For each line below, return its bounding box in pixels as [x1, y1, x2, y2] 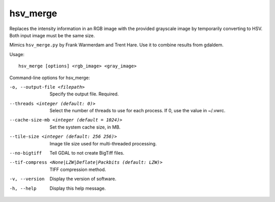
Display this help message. [49, 185, 106, 191]
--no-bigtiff [9, 150, 42, 156]
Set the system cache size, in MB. [49, 124, 121, 130]
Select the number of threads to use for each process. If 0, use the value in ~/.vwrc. [49, 108, 226, 114]
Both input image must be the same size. [9, 32, 95, 38]
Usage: [9, 51, 25, 57]
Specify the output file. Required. [49, 91, 119, 97]
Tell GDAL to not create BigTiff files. [49, 150, 125, 156]
